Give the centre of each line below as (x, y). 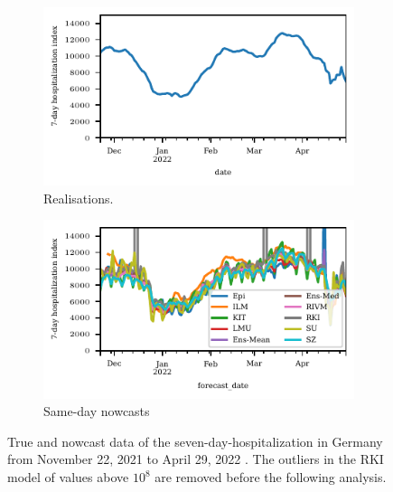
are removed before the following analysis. (271, 477)
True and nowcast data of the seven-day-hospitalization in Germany (195, 441)
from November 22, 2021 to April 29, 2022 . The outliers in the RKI (196, 459)
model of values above (68, 477)
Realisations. (79, 198)
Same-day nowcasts (97, 411)
